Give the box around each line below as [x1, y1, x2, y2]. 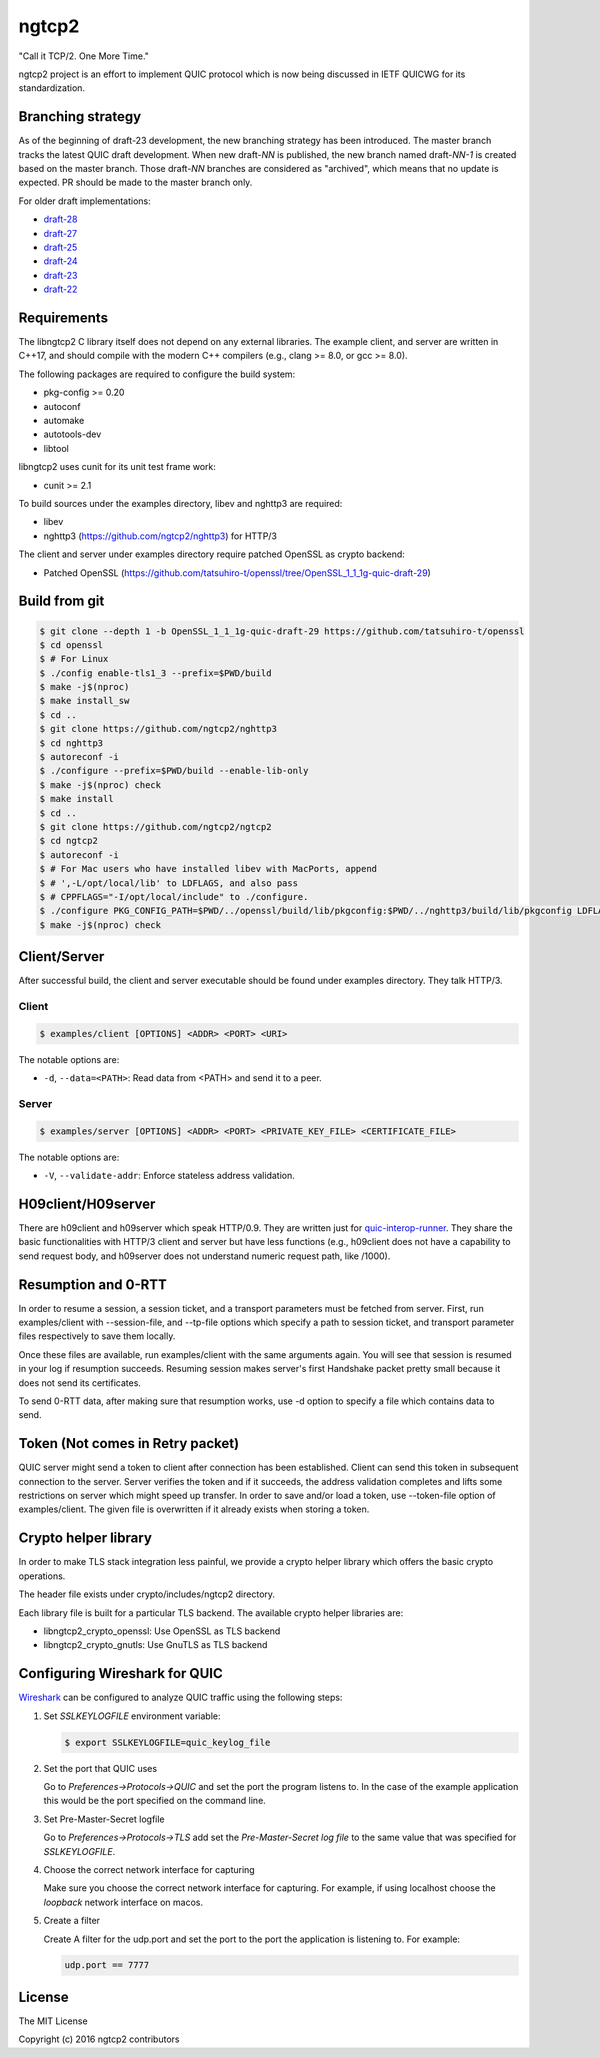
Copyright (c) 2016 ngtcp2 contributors [18, 2033, 180, 2045]
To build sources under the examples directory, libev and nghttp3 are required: [18, 497, 343, 509]
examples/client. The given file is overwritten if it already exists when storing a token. [18, 1503, 370, 1515]
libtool [43, 442, 69, 454]
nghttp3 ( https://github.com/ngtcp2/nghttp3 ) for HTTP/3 [43, 530, 278, 542]
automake [43, 415, 85, 426]
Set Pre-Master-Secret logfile [43, 1813, 165, 1825]
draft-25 [43, 241, 78, 253]
